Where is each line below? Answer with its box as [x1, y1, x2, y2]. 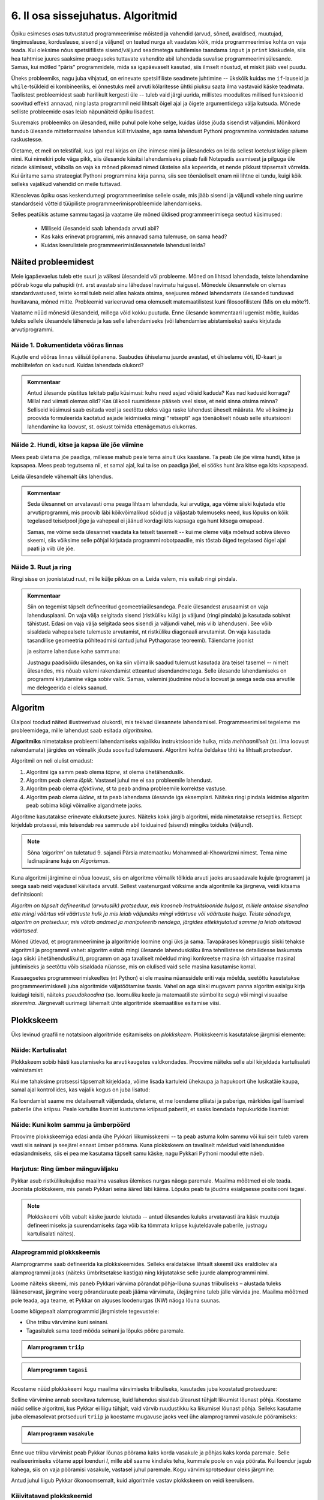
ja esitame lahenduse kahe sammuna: [27, 648, 121, 655]
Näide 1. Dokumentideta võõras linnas [11, 341, 124, 349]
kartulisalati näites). [27, 1230, 76, 1237]
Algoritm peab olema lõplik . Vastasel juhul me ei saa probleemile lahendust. [26, 777, 213, 784]
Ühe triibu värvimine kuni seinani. [26, 1319, 109, 1326]
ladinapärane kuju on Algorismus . [27, 857, 110, 865]
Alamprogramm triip [27, 1344, 85, 1351]
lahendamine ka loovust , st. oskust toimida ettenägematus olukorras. [27, 423, 197, 430]
